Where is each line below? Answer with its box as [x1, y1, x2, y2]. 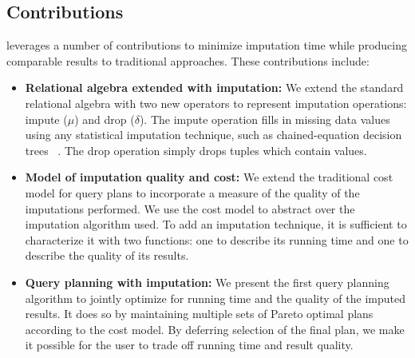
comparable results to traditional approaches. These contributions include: [6, 52, 370, 69]
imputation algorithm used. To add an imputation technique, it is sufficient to [25, 216, 407, 233]
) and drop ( [74, 110, 135, 127]
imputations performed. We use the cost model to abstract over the [25, 200, 355, 217]
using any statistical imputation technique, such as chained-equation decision [25, 126, 402, 143]
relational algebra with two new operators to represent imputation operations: [25, 94, 407, 111]
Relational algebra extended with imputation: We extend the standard [25, 79, 404, 96]
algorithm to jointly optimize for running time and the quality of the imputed [25, 289, 405, 306]
